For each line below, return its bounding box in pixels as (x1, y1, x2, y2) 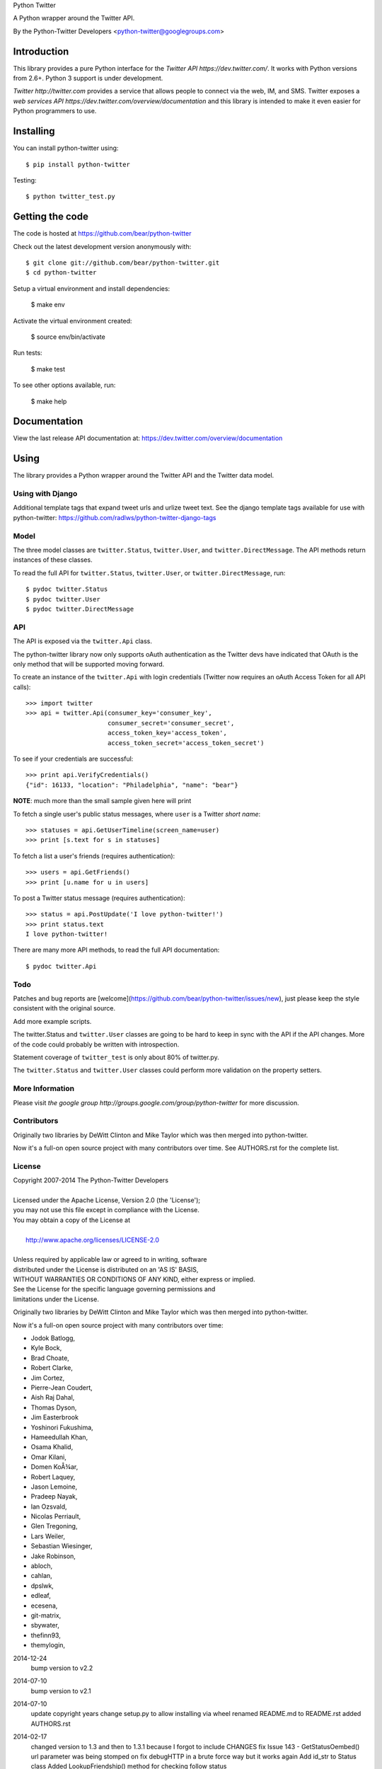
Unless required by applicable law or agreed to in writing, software (13, 1255, 207, 1264)
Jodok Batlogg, (30, 1334, 76, 1342)
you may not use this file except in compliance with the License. (13, 1206, 199, 1214)
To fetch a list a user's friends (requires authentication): (13, 851, 175, 860)
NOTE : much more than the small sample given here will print (13, 797, 192, 805)
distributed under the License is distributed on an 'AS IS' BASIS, (13, 1265, 199, 1274)
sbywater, (30, 1621, 59, 1630)
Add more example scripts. (13, 1017, 92, 1025)
